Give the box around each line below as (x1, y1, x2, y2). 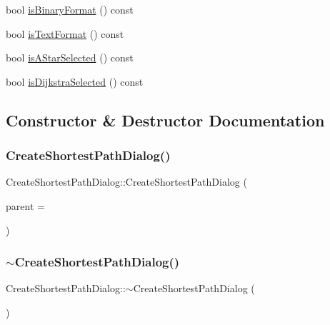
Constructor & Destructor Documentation (6, 109, 325, 131)
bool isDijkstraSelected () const (6, 74, 144, 89)
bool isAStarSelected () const (6, 50, 134, 65)
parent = (6, 198, 45, 213)
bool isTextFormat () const (6, 26, 124, 41)
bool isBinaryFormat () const (6, 2, 134, 16)
